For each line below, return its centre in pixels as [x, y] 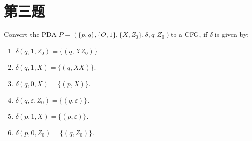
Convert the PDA [30, 34]
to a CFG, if [189, 34]
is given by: [232, 34]
